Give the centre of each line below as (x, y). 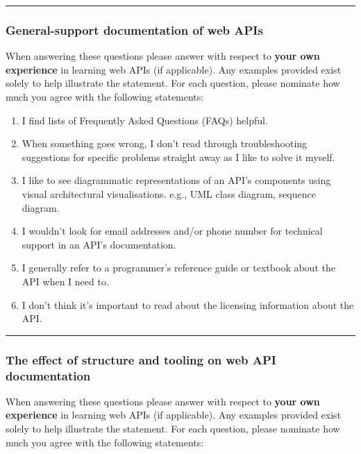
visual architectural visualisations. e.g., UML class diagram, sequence (169, 193)
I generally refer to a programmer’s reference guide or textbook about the (178, 268)
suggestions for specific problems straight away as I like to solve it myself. (178, 157)
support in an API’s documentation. (99, 244)
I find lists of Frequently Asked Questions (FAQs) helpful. (145, 120)
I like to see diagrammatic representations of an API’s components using (176, 180)
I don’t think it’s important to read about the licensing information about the (188, 304)
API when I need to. (65, 281)
